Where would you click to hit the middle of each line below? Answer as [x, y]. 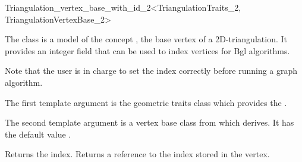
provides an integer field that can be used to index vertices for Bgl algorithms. [147, 50]
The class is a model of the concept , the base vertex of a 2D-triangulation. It [146, 39]
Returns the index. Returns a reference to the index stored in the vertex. [137, 154]
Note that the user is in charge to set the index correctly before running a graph [151, 71]
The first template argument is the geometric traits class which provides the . [146, 102]
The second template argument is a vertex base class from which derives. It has [150, 122]
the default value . [38, 134]
